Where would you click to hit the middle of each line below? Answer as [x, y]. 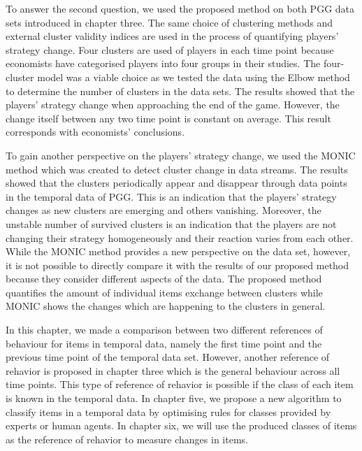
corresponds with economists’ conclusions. [95, 132]
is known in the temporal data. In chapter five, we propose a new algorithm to [174, 398]
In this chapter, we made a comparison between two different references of [164, 330]
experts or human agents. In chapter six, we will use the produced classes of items [181, 425]
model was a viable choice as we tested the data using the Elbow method [194, 77]
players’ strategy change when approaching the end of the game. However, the [173, 105]
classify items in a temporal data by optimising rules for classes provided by [168, 411]
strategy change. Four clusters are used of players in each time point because [170, 49]
